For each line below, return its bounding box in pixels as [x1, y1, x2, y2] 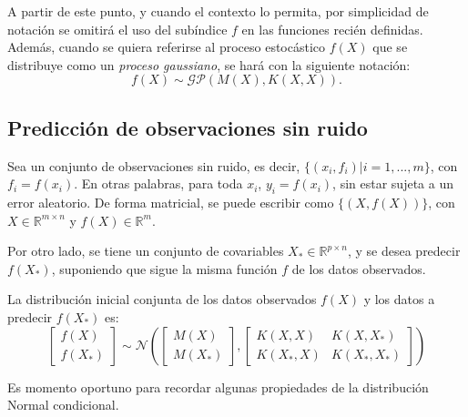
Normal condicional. [7, 395, 119, 414]
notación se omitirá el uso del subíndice [7, 19, 228, 38]
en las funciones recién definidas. [241, 19, 423, 38]
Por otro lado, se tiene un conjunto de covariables [7, 241, 284, 260]
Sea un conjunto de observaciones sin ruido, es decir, [7, 156, 300, 175]
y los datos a [363, 290, 435, 309]
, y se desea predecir [347, 241, 461, 260]
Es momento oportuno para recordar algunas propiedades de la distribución [7, 377, 429, 396]
